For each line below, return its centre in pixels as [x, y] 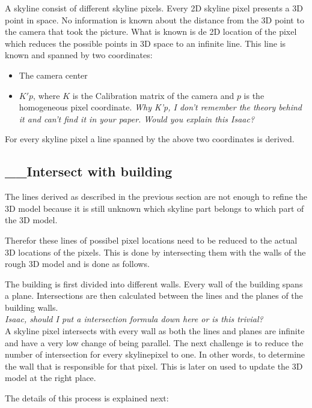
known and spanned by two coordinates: [79, 55]
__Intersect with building [89, 171]
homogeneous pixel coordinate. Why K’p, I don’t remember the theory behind [161, 107]
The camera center [53, 75]
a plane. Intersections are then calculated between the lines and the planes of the [154, 295]
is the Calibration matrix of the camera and [153, 95]
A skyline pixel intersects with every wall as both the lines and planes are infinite [155, 331]
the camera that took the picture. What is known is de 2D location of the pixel [151, 31]
